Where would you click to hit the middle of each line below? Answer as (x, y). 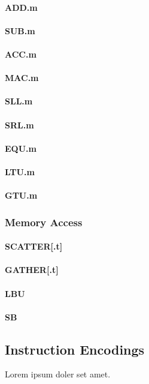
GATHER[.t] (32, 270)
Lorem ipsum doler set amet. (58, 374)
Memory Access (44, 222)
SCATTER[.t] (34, 246)
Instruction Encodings (75, 349)
